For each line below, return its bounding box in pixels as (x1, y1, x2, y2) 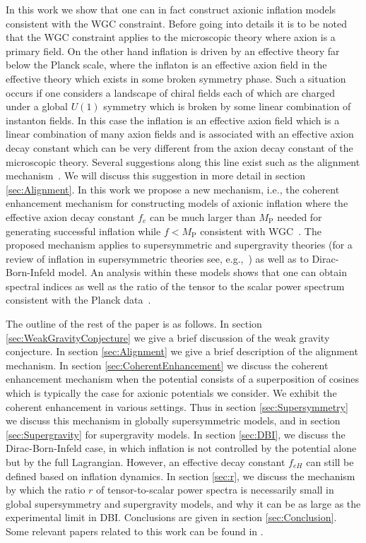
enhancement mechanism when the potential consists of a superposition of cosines (6, 371, 359, 386)
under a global (6, 99, 68, 114)
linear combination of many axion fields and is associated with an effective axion (6, 126, 354, 141)
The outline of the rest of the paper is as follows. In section (6, 316, 262, 331)
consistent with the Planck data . (6, 292, 151, 307)
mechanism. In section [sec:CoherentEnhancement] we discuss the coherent (6, 357, 329, 372)
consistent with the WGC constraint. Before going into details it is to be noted (6, 16, 347, 30)
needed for (277, 209, 322, 224)
